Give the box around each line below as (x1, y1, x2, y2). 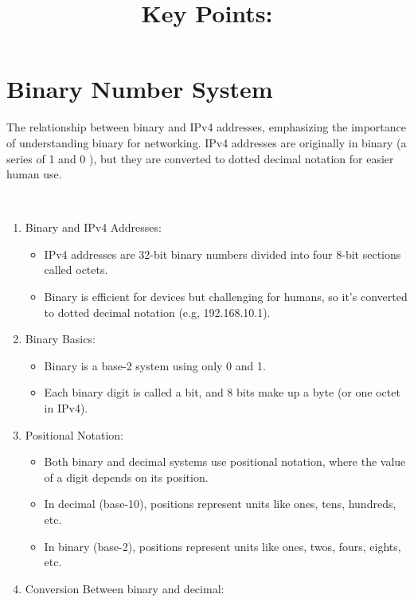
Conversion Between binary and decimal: (25, 580, 225, 596)
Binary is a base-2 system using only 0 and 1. (44, 357, 266, 373)
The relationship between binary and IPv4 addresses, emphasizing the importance (6, 119, 407, 135)
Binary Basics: (25, 330, 96, 347)
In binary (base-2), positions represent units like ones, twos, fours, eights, (44, 537, 401, 554)
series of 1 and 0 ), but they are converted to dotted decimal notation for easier (6, 150, 394, 166)
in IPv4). (44, 400, 88, 416)
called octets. (44, 261, 108, 278)
